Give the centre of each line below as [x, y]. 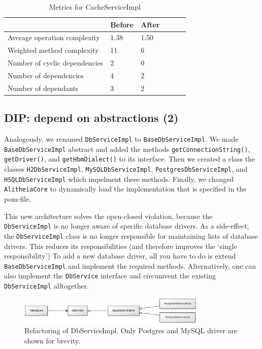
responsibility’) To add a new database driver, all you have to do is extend [120, 256]
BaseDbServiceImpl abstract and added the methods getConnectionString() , [127, 149]
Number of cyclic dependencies [56, 63]
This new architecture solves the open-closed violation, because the [108, 216]
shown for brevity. [52, 340]
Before [122, 24]
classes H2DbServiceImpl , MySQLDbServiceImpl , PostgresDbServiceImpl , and [126, 169]
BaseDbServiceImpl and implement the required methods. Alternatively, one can [130, 265]
